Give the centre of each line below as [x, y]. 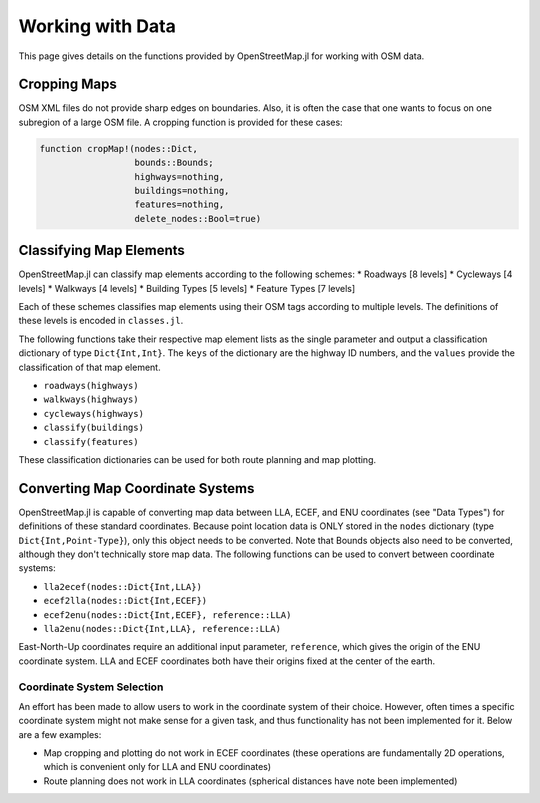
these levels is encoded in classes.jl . [101, 321]
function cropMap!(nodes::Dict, [119, 148]
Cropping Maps [67, 84]
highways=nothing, [179, 176]
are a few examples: [60, 734]
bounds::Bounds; [174, 163]
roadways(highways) [91, 386]
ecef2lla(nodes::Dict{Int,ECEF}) [125, 601]
